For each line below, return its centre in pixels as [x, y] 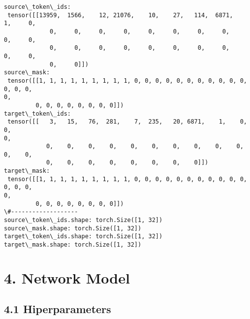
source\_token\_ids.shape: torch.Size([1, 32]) [83, 220]
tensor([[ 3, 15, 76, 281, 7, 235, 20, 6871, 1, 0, [127, 122]
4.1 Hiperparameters [58, 309]
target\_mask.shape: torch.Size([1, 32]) [73, 245]
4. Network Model [67, 277]
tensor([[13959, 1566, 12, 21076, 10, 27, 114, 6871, [120, 15]
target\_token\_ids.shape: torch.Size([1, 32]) [83, 237]
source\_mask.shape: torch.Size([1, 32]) [73, 228]
